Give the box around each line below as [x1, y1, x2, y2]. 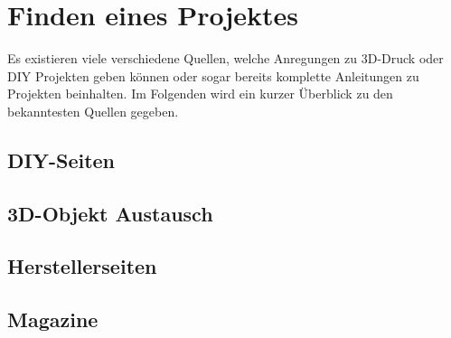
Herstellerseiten [7, 252, 157, 280]
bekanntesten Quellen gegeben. [7, 101, 179, 120]
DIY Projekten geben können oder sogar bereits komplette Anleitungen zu [7, 66, 419, 85]
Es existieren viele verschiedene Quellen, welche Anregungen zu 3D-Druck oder [7, 49, 444, 68]
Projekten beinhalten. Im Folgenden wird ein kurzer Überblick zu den [7, 84, 393, 103]
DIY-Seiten [7, 146, 116, 174]
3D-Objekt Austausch [7, 199, 213, 227]
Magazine [7, 305, 99, 333]
